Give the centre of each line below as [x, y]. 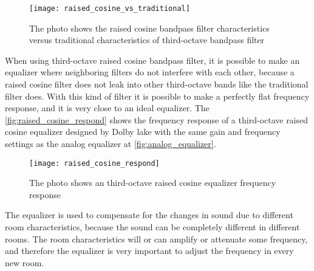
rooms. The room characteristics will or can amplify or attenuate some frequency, [156, 238]
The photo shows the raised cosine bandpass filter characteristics [149, 28]
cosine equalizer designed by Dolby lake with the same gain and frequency [143, 132]
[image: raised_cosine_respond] [94, 163]
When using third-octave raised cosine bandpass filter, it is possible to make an [152, 60]
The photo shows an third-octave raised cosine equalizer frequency [153, 183]
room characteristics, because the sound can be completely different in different [152, 227]
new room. [25, 262]
